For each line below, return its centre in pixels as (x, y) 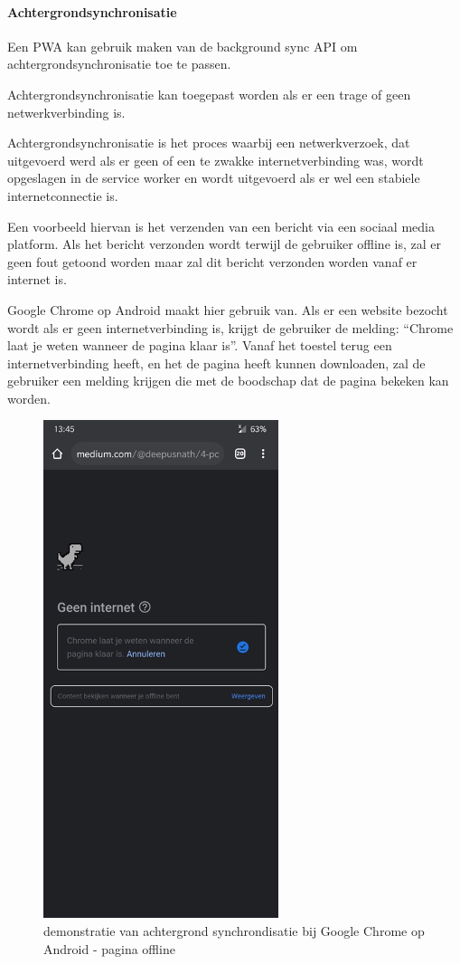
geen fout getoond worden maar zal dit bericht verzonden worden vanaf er (212, 261)
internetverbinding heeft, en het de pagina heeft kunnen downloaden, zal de (216, 363)
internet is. (37, 279)
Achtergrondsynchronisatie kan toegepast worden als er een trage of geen (209, 94)
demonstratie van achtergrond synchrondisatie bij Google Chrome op (234, 931)
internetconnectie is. (63, 195)
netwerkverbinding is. (66, 112)
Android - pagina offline (109, 948)
